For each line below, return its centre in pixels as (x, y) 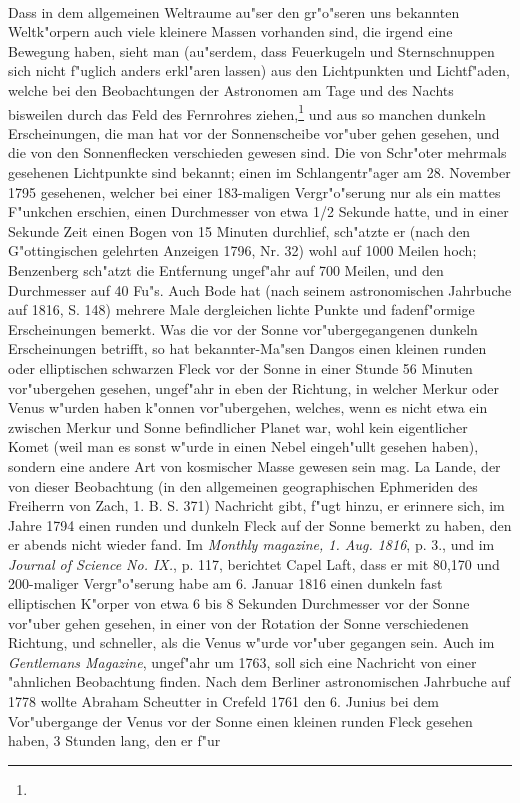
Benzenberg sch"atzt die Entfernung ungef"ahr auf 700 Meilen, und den (226, 269)
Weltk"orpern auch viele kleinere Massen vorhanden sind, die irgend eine (230, 31)
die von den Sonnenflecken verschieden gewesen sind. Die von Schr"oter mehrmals (257, 152)
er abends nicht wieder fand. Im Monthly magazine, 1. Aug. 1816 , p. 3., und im (251, 544)
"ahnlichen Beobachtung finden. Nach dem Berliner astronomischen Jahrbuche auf (259, 681)
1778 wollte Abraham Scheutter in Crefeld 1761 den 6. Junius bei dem (223, 701)
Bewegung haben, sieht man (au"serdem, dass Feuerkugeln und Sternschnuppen (251, 50)
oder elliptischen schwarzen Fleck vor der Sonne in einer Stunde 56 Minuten (240, 367)
